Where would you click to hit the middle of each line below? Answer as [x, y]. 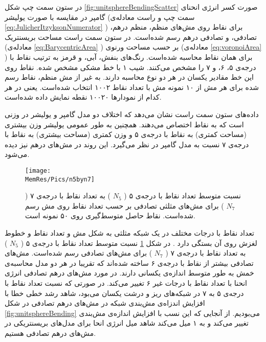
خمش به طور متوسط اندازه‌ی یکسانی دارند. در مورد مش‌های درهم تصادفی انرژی [129, 273]
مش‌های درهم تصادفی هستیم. [50, 333]
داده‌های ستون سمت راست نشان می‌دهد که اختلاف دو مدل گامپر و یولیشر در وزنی [132, 114]
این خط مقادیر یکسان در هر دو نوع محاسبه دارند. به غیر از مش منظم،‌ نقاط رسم [129, 77]
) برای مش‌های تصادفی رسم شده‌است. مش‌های [79, 253]
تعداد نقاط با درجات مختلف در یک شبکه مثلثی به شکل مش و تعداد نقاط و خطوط [129, 233]
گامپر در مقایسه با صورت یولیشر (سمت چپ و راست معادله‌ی [100, 17]
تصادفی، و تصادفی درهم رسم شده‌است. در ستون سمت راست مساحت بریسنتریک [131, 37]
